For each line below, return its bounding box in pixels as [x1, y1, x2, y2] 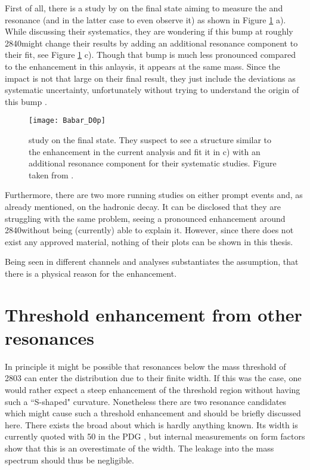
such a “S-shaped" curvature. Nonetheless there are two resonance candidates [5, 395, 287, 407]
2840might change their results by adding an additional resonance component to [5, 36, 298, 49]
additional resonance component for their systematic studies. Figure [29, 157, 277, 169]
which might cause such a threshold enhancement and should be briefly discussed [5, 407, 301, 419]
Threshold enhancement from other [5, 302, 302, 326]
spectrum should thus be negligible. [5, 453, 134, 466]
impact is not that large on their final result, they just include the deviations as [5, 72, 296, 84]
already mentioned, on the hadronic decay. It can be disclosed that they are [5, 200, 281, 212]
